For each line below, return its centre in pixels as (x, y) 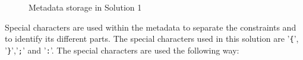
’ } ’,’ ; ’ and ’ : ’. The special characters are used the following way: (122, 50)
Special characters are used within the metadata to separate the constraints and (151, 27)
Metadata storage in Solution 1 (85, 7)
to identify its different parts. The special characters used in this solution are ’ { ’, (152, 39)
